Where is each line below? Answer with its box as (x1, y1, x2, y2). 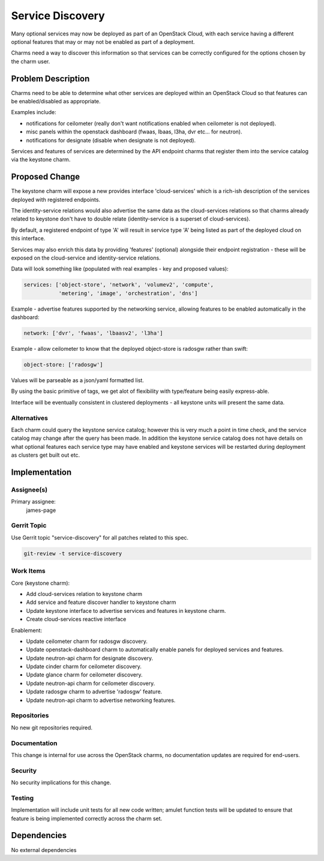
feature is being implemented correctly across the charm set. (11, 815, 163, 822)
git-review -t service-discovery (23, 550, 122, 557)
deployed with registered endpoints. (11, 196, 101, 203)
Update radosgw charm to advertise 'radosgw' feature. (26, 688, 163, 695)
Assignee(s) (11, 485, 48, 494)
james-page (26, 507, 56, 514)
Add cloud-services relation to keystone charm (26, 590, 143, 597)
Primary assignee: (11, 498, 56, 505)
